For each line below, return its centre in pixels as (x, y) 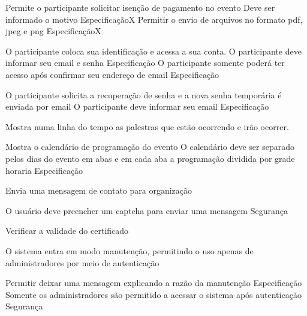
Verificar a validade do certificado (67, 231)
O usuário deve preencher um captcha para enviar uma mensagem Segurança (147, 210)
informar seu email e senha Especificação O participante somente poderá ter (145, 63)
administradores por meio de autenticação (82, 262)
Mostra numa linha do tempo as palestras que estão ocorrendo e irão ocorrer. (147, 126)
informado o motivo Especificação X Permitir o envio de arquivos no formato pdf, (154, 19)
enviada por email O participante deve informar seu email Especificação (137, 106)
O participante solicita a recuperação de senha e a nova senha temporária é (144, 94)
